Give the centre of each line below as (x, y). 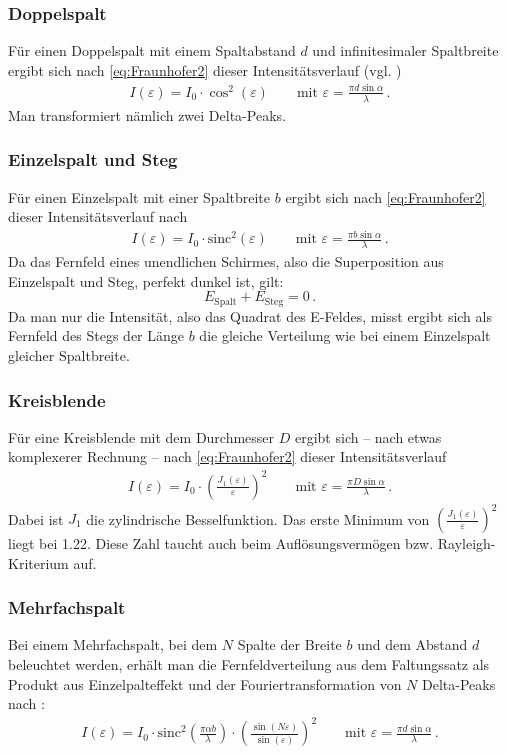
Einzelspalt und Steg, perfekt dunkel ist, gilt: (146, 280)
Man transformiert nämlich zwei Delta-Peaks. (147, 114)
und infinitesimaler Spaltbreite (405, 50)
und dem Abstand (412, 644)
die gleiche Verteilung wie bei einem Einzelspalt (345, 335)
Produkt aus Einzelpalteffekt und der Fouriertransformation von (205, 683)
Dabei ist (36, 518)
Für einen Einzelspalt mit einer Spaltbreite (139, 196)
